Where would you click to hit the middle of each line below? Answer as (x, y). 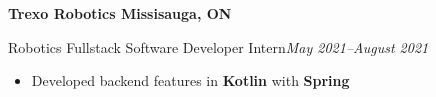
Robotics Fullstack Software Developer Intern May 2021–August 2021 (218, 46)
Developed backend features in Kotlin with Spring (190, 80)
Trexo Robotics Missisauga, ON (120, 13)
